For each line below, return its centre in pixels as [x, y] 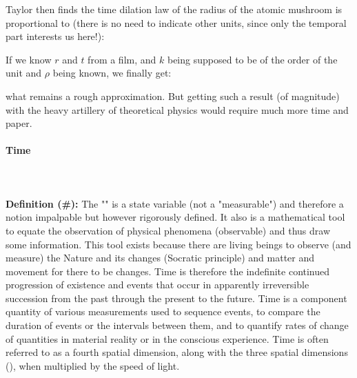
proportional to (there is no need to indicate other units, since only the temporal [176, 22]
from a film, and [122, 59]
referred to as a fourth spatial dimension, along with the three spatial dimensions [177, 352]
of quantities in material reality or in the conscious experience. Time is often [167, 338]
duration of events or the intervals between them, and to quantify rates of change [177, 325]
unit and [24, 73]
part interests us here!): [55, 36]
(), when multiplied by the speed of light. [93, 365]
